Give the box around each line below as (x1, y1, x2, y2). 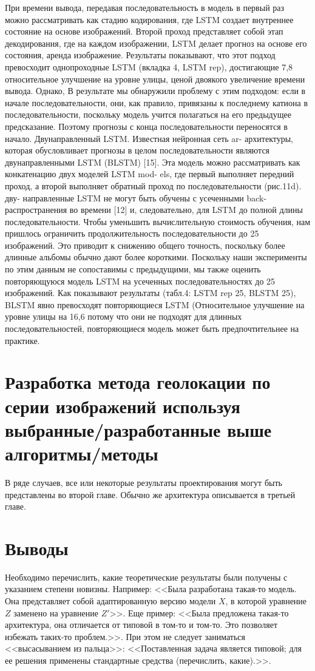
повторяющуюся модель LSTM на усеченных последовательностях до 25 (5, 274, 276, 287)
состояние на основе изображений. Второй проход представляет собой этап (5, 25, 283, 38)
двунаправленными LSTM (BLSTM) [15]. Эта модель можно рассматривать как (5, 155, 300, 168)
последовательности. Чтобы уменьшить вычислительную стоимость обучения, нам (5, 215, 310, 228)
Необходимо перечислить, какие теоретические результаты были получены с (5, 570, 288, 583)
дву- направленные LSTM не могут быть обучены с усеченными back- (5, 191, 267, 204)
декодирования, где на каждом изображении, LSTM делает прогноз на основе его (5, 36, 307, 49)
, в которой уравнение (225, 595, 307, 607)
